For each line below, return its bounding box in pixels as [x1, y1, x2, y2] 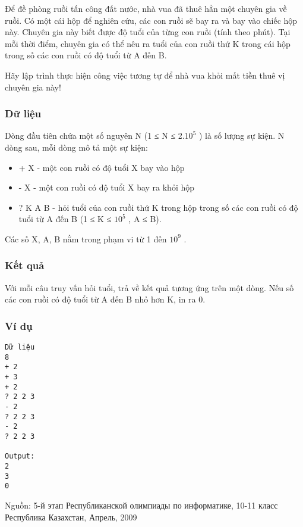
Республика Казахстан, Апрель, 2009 [5, 510, 137, 523]
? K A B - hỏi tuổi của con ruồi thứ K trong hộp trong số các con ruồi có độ [18, 201, 298, 213]
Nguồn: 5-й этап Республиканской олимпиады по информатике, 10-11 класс [5, 499, 278, 511]
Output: [5, 452, 35, 461]
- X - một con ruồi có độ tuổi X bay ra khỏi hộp [18, 181, 195, 194]
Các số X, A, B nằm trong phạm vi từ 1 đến [5, 232, 167, 245]
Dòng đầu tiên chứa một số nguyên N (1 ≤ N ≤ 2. [5, 129, 185, 142]
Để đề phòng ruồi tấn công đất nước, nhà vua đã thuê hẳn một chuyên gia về [5, 2, 287, 14]
